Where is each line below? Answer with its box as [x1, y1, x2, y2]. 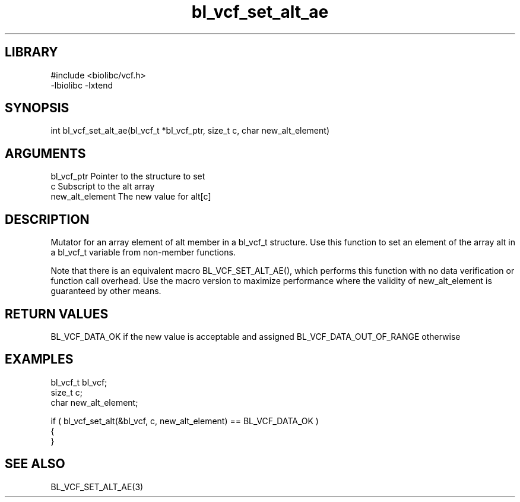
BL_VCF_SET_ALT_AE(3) [50, 481, 144, 492]
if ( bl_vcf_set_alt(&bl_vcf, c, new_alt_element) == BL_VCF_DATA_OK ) [50, 415, 319, 426]
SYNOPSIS [5, 100, 69, 116]
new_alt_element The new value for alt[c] [50, 191, 211, 202]
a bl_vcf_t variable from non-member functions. [50, 247, 236, 258]
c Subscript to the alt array [50, 181, 155, 192]
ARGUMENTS [5, 146, 86, 161]
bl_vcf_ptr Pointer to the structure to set [50, 171, 205, 182]
